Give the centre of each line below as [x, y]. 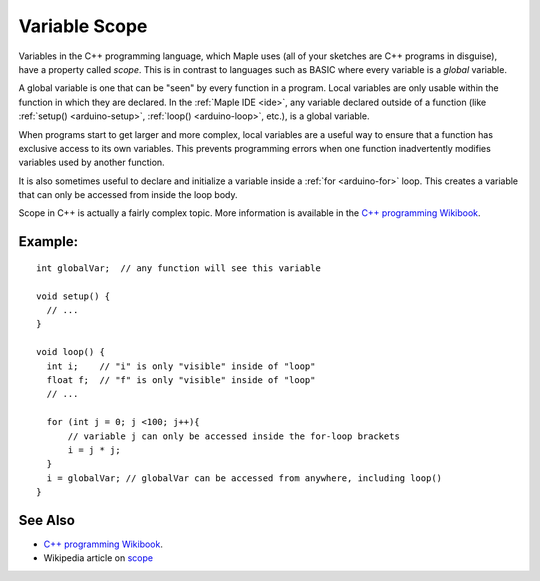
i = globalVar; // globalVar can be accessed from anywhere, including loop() [244, 478]
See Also [46, 520]
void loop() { [70, 352]
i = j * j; [94, 449]
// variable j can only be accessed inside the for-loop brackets [233, 436]
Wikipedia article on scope [98, 558]
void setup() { [73, 296]
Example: [48, 241]
